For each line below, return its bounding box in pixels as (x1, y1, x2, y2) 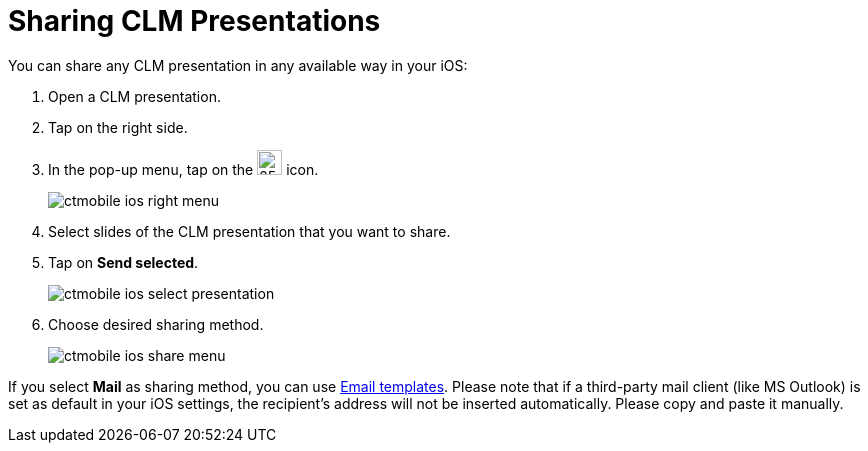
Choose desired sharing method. (48, 315, 264, 333)
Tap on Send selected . (48, 253, 199, 271)
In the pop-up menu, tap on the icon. (48, 160, 319, 178)
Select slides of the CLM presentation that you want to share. (48, 222, 451, 240)
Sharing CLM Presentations (8, 4, 381, 38)
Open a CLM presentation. (48, 87, 221, 105)
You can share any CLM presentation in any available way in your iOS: (8, 56, 468, 74)
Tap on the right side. (48, 118, 188, 136)
